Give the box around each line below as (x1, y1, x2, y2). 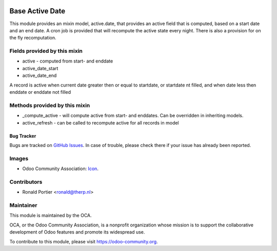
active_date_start (22, 65, 58, 71)
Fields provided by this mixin (9, 48, 83, 55)
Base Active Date (9, 7, 66, 15)
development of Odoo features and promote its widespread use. (9, 229, 145, 235)
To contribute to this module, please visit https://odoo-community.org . (9, 238, 159, 244)
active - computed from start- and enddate (22, 58, 113, 64)
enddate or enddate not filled (9, 89, 71, 95)
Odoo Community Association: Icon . (22, 165, 98, 172)
